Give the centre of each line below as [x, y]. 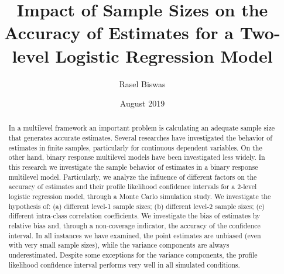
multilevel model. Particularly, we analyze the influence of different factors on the [133, 177]
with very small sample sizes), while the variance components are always [119, 245]
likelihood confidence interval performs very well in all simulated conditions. [124, 264]
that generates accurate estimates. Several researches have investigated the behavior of [140, 138]
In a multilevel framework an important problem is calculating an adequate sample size [141, 128]
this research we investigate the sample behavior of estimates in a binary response [133, 167]
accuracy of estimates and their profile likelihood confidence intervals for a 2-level [133, 186]
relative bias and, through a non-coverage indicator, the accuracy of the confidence [134, 226]
